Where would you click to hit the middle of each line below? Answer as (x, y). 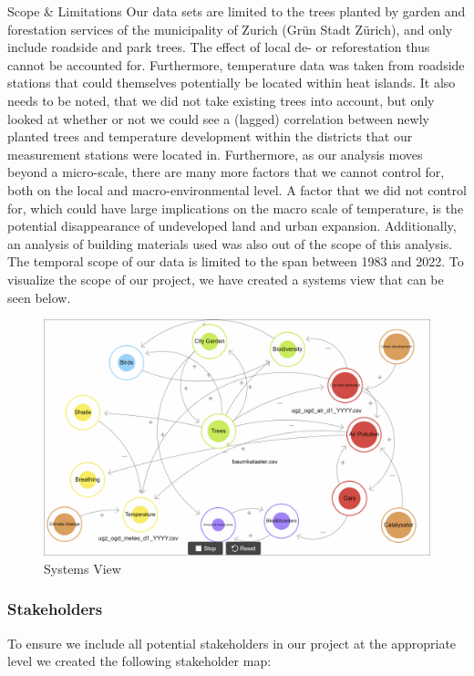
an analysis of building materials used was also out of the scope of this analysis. (230, 243)
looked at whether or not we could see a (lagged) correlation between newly (218, 118)
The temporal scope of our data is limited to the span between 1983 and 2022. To (236, 261)
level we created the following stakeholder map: (139, 661)
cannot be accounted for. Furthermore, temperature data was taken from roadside (236, 64)
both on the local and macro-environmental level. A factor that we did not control (237, 189)
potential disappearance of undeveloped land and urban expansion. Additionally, (232, 226)
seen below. (39, 297)
